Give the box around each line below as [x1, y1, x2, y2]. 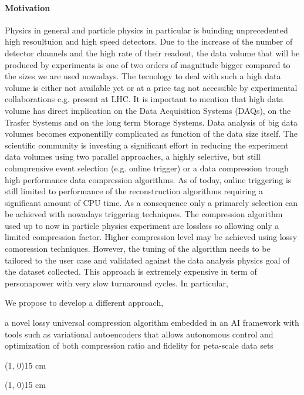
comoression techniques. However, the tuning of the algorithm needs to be [5, 242, 271, 255]
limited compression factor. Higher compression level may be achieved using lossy [5, 231, 298, 243]
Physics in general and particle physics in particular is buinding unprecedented [5, 23, 288, 36]
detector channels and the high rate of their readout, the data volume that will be [5, 46, 300, 59]
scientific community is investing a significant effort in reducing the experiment [5, 139, 289, 151]
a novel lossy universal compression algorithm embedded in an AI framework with [5, 316, 299, 329]
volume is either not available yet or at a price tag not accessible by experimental [5, 81, 298, 93]
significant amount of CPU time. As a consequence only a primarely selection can [5, 196, 298, 208]
